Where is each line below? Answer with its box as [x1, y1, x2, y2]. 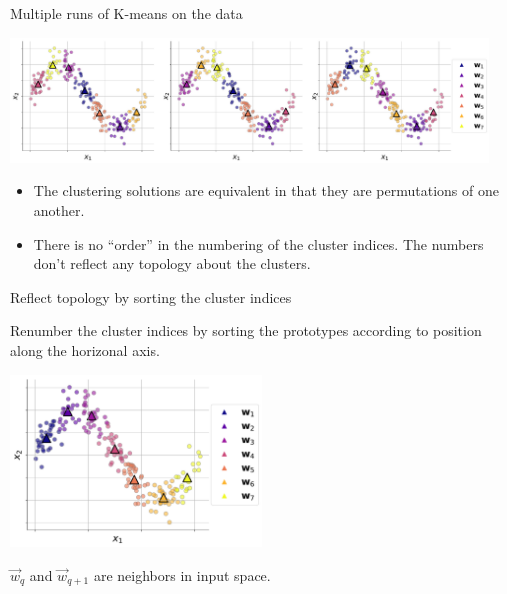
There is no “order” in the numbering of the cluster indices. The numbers [33, 233, 484, 254]
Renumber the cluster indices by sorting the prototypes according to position [10, 320, 482, 341]
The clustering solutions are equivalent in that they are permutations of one [33, 180, 499, 201]
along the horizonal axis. [10, 340, 160, 361]
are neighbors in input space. [93, 564, 271, 585]
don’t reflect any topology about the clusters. [33, 253, 311, 274]
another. [33, 200, 85, 221]
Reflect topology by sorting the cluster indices [10, 286, 292, 307]
